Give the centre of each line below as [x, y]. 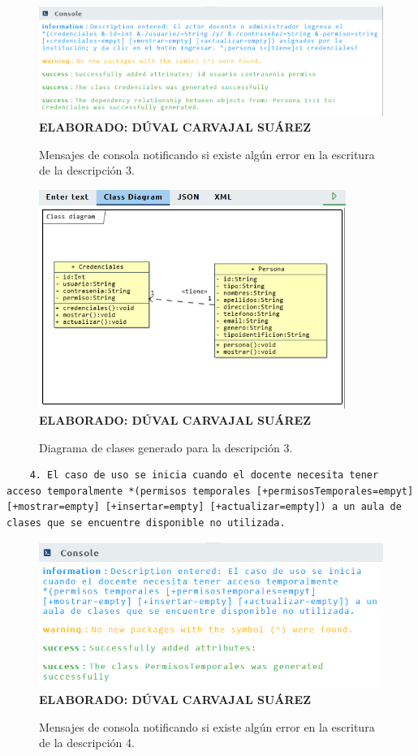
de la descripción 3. [87, 170]
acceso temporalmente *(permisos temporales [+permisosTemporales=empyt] [210, 491]
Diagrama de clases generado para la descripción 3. [166, 447]
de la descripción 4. [87, 743]
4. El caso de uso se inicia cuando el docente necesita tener [204, 475]
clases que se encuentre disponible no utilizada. [146, 523]
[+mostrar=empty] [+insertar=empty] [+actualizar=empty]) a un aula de [204, 507]
